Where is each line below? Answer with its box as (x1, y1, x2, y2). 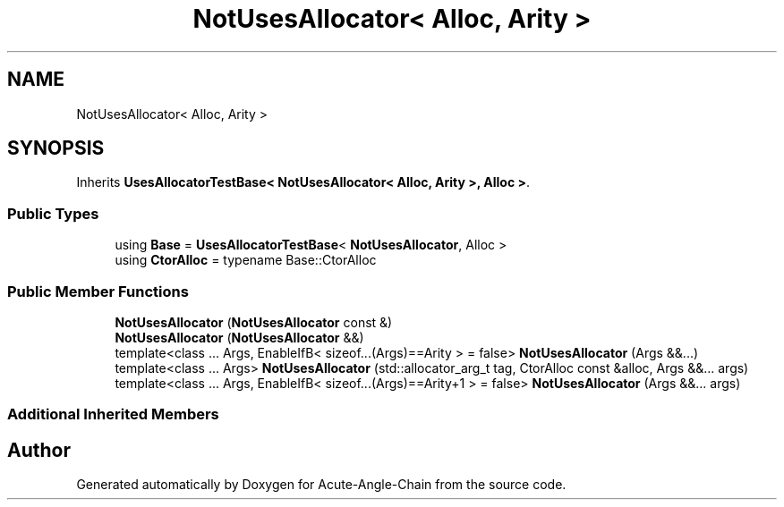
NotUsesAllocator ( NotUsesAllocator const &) (115, 314, 393, 330)
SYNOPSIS (7, 137, 105, 160)
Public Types (7, 204, 99, 223)
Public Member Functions (7, 282, 189, 300)
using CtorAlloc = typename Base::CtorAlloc (115, 252, 377, 268)
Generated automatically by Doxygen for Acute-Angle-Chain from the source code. (76, 477, 567, 493)
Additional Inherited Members (7, 405, 219, 424)
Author (7, 438, 71, 461)
